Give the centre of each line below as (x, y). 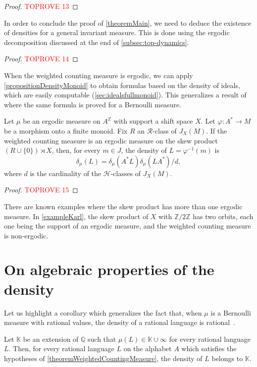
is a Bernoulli (231, 312)
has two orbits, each (223, 216)
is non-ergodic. (26, 235)
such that (102, 339)
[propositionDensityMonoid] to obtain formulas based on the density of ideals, (122, 85)
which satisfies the (209, 348)
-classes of (126, 173)
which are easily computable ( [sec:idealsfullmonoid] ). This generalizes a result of (125, 95)
